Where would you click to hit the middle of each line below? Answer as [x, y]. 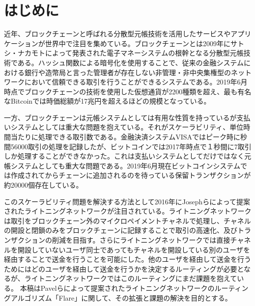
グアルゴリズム [28, 297]
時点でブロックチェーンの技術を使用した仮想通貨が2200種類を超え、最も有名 [128, 91]
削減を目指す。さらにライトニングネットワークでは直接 [141, 240]
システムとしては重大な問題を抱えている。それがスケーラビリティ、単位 [127, 127]
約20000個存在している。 [43, 185]
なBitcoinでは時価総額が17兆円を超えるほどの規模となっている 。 [107, 101]
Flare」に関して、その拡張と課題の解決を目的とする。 [145, 297]
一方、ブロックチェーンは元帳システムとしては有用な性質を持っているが [120, 117]
